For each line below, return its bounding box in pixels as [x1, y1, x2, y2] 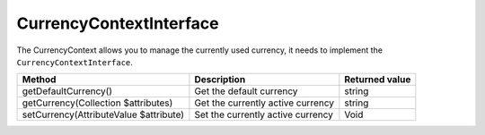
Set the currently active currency [194, 108, 334, 121]
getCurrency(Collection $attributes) [22, 97, 173, 109]
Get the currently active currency [194, 97, 334, 109]
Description [194, 73, 246, 86]
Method [22, 73, 57, 86]
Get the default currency [194, 85, 298, 97]
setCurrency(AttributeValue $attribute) [22, 108, 184, 121]
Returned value [344, 73, 411, 86]
